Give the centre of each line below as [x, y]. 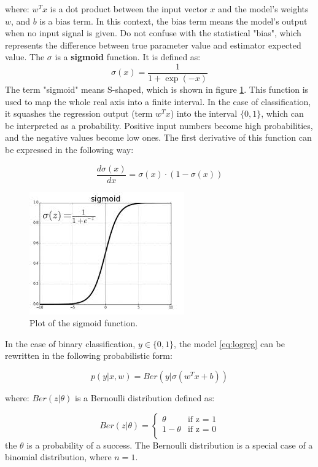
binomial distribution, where [58, 457]
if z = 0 [202, 430]
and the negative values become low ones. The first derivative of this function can [158, 137]
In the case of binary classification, [70, 343]
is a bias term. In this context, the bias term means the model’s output [173, 21]
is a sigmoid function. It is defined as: [128, 57]
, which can [282, 113]
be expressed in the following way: [69, 149]
